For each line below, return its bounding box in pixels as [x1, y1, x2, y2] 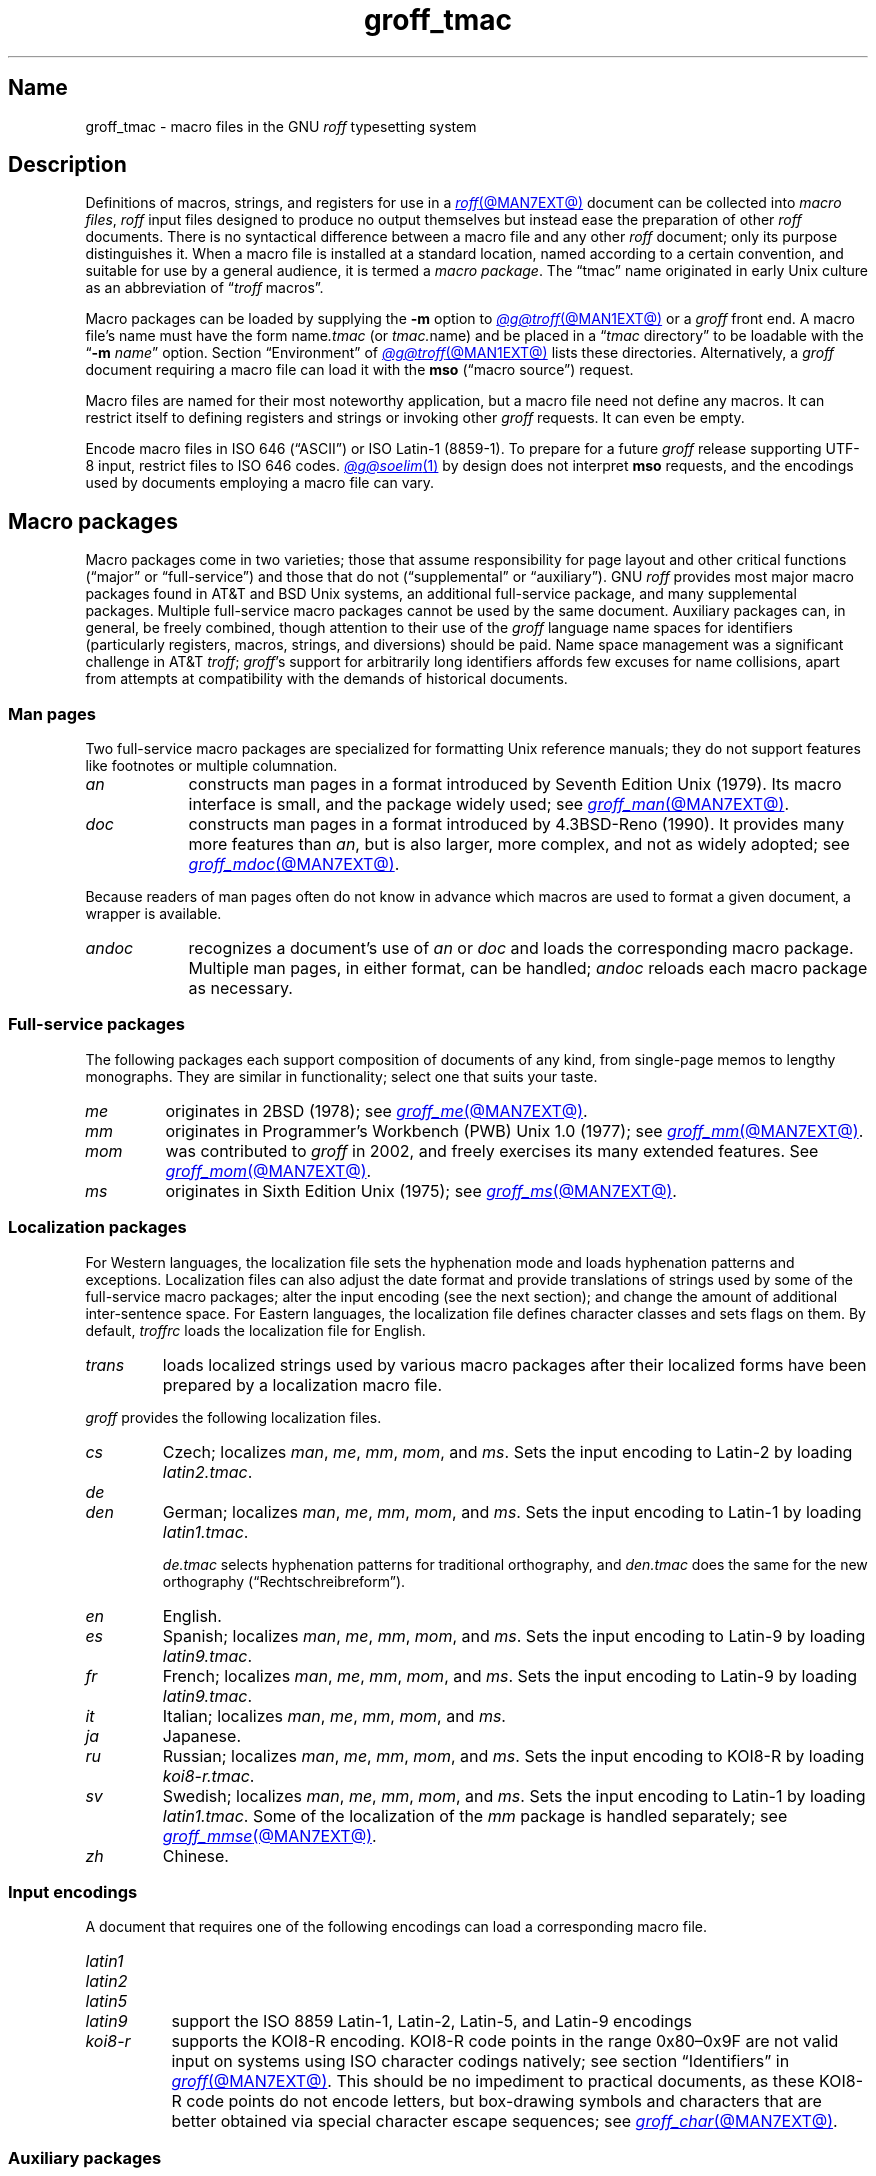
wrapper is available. [85, 905, 222, 923]
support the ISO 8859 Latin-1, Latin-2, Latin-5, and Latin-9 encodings [171, 2011, 692, 2032]
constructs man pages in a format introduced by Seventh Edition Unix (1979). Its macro [188, 774, 842, 795]
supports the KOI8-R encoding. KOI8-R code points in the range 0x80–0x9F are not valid [171, 2031, 839, 2052]
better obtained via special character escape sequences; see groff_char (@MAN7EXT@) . [171, 2111, 838, 2132]
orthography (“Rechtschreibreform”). [162, 1572, 406, 1590]
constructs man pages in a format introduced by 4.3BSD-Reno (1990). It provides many [188, 814, 845, 835]
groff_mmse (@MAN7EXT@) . [162, 1825, 377, 1846]
